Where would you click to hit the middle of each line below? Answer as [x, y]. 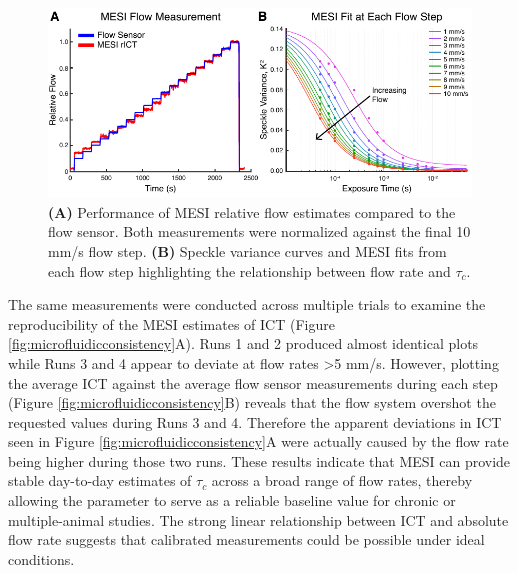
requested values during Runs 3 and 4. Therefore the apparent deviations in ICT [255, 421]
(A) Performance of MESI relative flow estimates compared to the [252, 211]
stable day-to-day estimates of [100, 480]
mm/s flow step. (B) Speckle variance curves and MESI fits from [247, 250]
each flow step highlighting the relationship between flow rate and [249, 270]
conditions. [41, 558]
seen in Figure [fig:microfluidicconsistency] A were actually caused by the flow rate [258, 441]
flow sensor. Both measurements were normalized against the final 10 [259, 231]
